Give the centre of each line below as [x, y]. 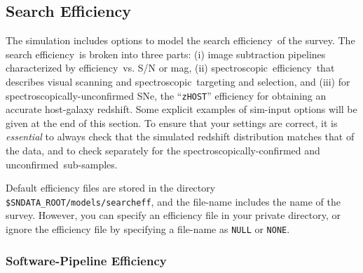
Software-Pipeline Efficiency [86, 260]
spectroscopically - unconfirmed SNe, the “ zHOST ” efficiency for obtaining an [166, 95]
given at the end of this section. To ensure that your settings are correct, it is [172, 122]
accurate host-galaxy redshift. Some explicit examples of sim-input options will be [181, 109]
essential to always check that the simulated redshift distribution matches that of [180, 136]
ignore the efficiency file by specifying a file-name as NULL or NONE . [148, 229]
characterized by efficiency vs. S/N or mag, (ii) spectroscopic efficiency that [170, 68]
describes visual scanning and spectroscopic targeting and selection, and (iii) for [178, 81]
